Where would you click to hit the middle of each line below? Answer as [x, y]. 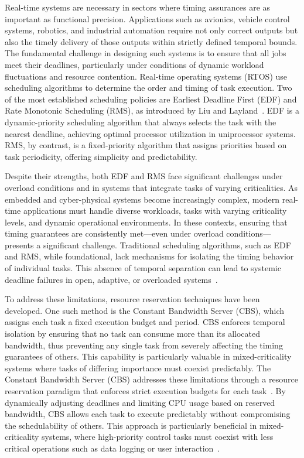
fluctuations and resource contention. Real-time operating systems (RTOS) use [146, 76]
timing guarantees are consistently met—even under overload [114, 233]
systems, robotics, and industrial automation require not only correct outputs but [151, 30]
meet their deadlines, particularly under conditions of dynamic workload [134, 64]
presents [19, 245]
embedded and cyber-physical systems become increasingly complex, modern [142, 199]
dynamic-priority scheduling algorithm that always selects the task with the [141, 122]
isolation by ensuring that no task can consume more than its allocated [133, 334]
